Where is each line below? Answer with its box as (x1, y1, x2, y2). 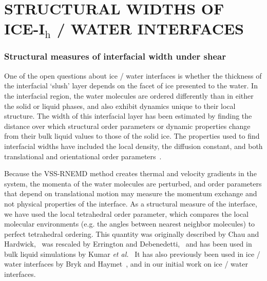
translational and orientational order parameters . (4, 151, 162, 161)
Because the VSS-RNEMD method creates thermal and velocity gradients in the (4, 168, 257, 179)
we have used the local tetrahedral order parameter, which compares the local (4, 208, 249, 219)
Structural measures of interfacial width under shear (4, 50, 226, 63)
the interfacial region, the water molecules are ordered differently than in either (4, 90, 254, 101)
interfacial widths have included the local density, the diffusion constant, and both (4, 140, 263, 151)
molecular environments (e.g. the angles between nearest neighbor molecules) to (4, 218, 255, 229)
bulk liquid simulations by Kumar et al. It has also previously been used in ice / (4, 248, 260, 259)
